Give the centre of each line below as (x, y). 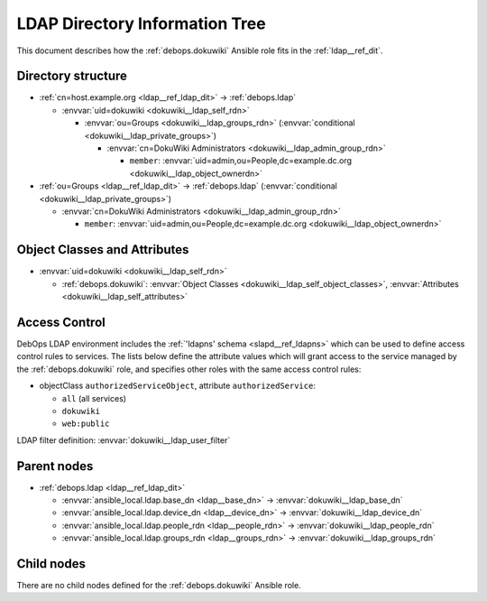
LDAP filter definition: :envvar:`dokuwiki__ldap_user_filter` (124, 440)
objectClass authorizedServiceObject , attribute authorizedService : (177, 386)
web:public (86, 424)
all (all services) (94, 398)
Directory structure (72, 76)
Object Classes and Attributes (103, 250)
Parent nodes (55, 466)
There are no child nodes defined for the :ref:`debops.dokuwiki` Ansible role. (159, 586)
